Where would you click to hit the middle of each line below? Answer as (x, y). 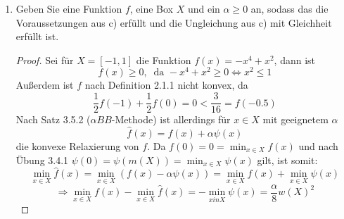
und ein (204, 8)
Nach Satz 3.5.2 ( (53, 119)
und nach (318, 145)
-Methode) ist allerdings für (171, 119)
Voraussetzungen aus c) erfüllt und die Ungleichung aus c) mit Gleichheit (174, 22)
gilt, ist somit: (287, 159)
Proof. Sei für (45, 60)
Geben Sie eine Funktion (69, 8)
